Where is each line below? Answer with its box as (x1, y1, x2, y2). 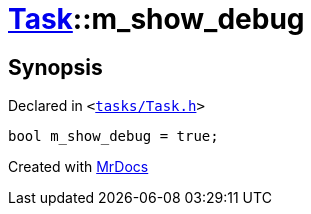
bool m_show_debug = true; (8, 128, 219, 145)
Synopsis (8, 54, 103, 80)
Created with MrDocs (8, 158, 149, 176)
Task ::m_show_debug (8, 2, 305, 36)
